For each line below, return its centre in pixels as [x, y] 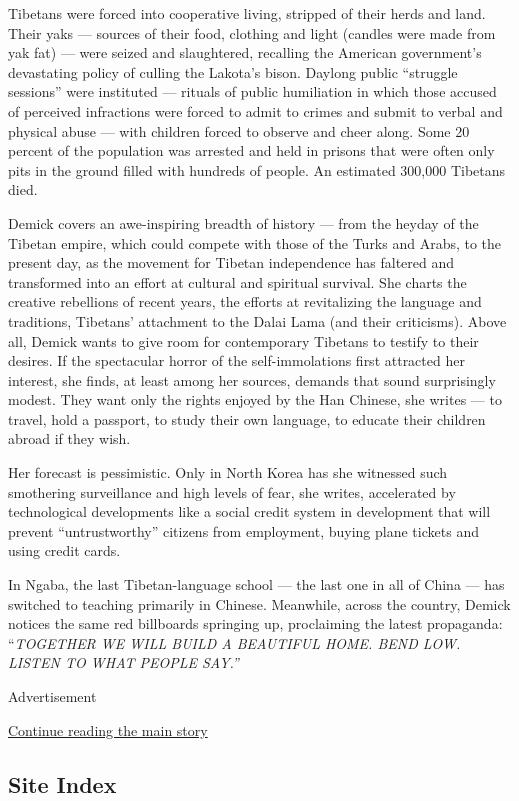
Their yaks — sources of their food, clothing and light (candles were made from [252, 32]
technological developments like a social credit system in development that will [249, 511]
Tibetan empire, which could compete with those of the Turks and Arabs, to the [255, 242]
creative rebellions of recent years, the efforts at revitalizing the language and [245, 301]
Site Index [62, 783]
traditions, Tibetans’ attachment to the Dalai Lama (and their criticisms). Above [257, 320]
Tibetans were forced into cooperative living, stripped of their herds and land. [247, 13]
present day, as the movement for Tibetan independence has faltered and [231, 262]
